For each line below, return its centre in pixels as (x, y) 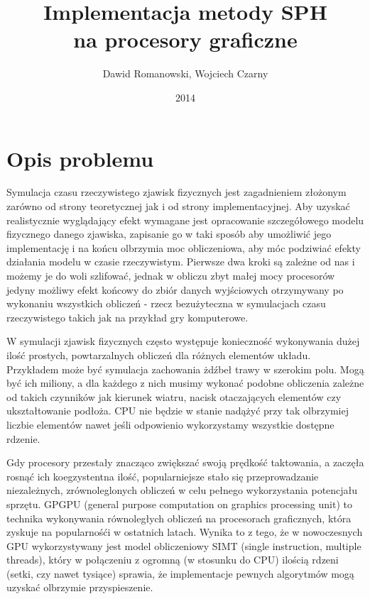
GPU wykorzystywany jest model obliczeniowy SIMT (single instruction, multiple (184, 545)
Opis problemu (80, 158)
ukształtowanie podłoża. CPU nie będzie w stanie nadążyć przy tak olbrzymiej (178, 411)
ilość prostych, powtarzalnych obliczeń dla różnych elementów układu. (159, 355)
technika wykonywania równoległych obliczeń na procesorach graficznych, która (179, 518)
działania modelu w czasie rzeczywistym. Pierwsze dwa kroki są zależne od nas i (181, 262)
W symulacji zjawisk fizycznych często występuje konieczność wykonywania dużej (183, 341)
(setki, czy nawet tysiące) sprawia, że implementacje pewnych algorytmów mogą (180, 573)
